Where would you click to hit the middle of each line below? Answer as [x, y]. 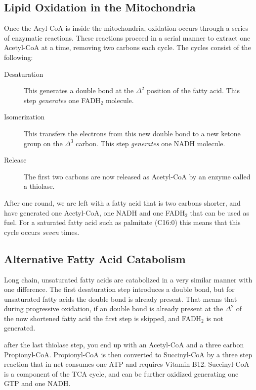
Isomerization [24, 117]
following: [19, 57]
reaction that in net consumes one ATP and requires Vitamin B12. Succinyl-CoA [127, 364]
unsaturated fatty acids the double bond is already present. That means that [121, 299]
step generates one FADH [62, 100]
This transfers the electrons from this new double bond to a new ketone [132, 133]
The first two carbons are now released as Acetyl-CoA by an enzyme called [137, 176]
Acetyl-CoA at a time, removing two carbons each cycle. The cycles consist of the [128, 47]
